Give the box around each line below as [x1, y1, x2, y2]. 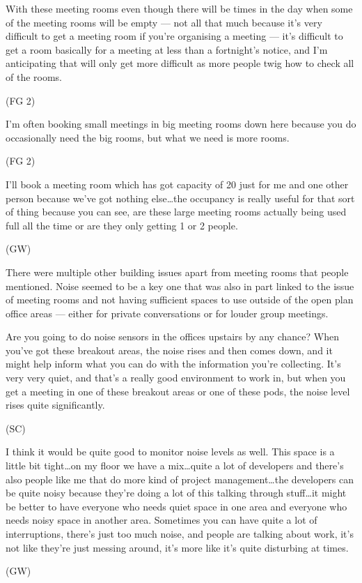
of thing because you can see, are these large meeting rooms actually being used [6, 204, 347, 219]
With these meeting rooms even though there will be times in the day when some [6, 1, 353, 15]
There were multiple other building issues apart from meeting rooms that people [6, 264, 349, 279]
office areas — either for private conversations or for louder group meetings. [6, 305, 329, 320]
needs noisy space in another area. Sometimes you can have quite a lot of [6, 513, 317, 527]
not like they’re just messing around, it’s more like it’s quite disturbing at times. [6, 540, 349, 554]
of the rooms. [6, 69, 63, 84]
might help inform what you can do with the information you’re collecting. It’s [6, 356, 341, 371]
